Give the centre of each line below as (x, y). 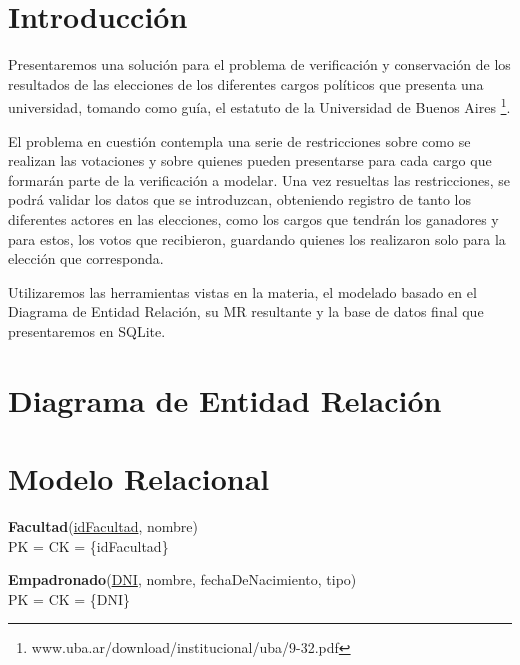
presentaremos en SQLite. (87, 330)
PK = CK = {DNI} (69, 598)
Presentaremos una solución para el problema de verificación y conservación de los (259, 64)
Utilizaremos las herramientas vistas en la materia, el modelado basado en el (242, 291)
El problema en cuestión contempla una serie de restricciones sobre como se (239, 140)
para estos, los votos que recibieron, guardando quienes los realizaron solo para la (257, 238)
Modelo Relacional (139, 478)
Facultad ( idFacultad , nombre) (103, 526)
